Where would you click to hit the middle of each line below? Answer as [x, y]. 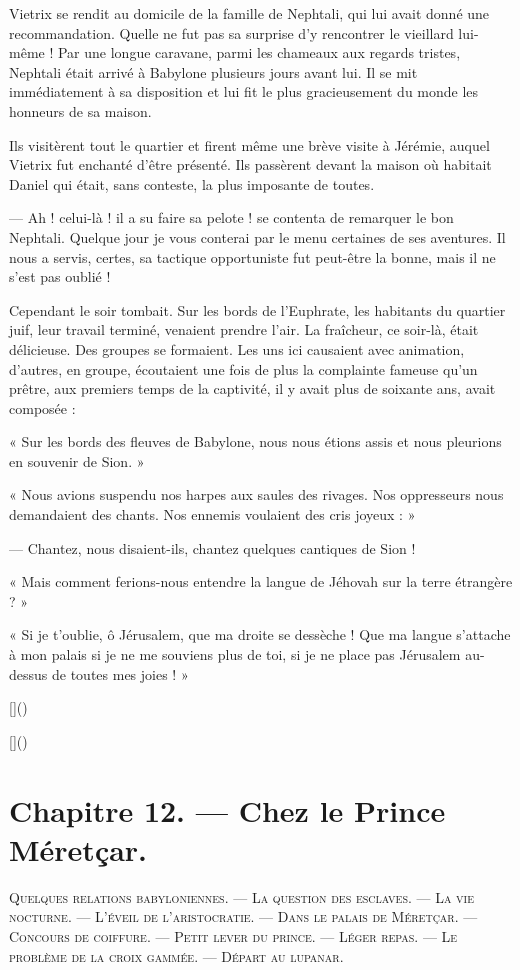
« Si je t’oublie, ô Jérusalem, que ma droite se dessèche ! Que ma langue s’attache [260, 634]
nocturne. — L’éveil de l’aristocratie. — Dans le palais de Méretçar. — [243, 916]
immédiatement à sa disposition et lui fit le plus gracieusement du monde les [244, 91]
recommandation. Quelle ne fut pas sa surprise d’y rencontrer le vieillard [231, 32]
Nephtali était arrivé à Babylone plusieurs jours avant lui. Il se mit [213, 71]
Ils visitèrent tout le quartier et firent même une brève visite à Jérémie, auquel [249, 144]
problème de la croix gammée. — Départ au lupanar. [176, 955]
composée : [42, 407]
